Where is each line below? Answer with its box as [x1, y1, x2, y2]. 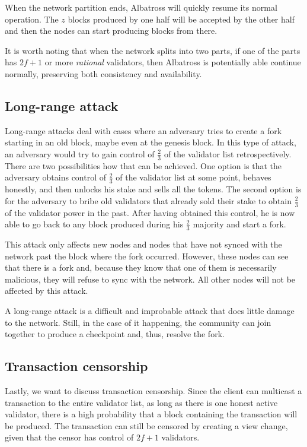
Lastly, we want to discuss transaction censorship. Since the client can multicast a [5, 385, 302, 397]
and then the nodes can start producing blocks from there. [5, 24, 218, 37]
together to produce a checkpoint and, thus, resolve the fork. [5, 328, 225, 340]
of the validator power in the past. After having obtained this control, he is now [5, 206, 295, 218]
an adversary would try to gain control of [5, 147, 155, 160]
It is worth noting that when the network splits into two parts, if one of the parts [5, 44, 300, 56]
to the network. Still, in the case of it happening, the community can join [5, 316, 271, 328]
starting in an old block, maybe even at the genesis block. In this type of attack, [5, 136, 296, 148]
